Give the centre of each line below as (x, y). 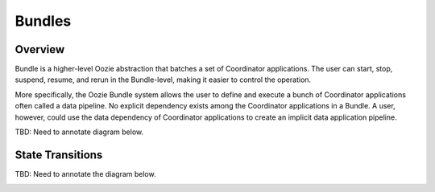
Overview (40, 49)
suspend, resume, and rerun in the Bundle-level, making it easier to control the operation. (163, 80)
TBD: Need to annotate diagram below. (79, 132)
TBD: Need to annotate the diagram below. (85, 174)
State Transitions (59, 155)
